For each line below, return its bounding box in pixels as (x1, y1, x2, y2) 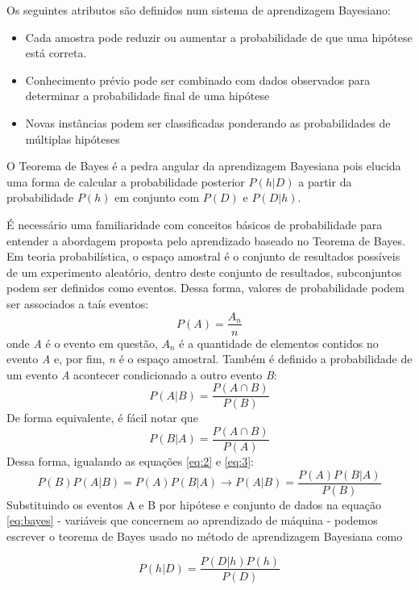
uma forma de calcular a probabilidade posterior (6, 173, 245, 190)
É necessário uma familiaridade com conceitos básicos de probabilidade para (6, 215, 383, 232)
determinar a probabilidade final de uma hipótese (25, 87, 270, 104)
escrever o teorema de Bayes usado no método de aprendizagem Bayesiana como (6, 527, 403, 544)
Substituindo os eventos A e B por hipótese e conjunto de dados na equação (6, 496, 381, 513)
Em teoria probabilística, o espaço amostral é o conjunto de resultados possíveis (6, 248, 400, 265)
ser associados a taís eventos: (6, 295, 149, 312)
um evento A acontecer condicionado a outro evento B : (6, 366, 277, 383)
